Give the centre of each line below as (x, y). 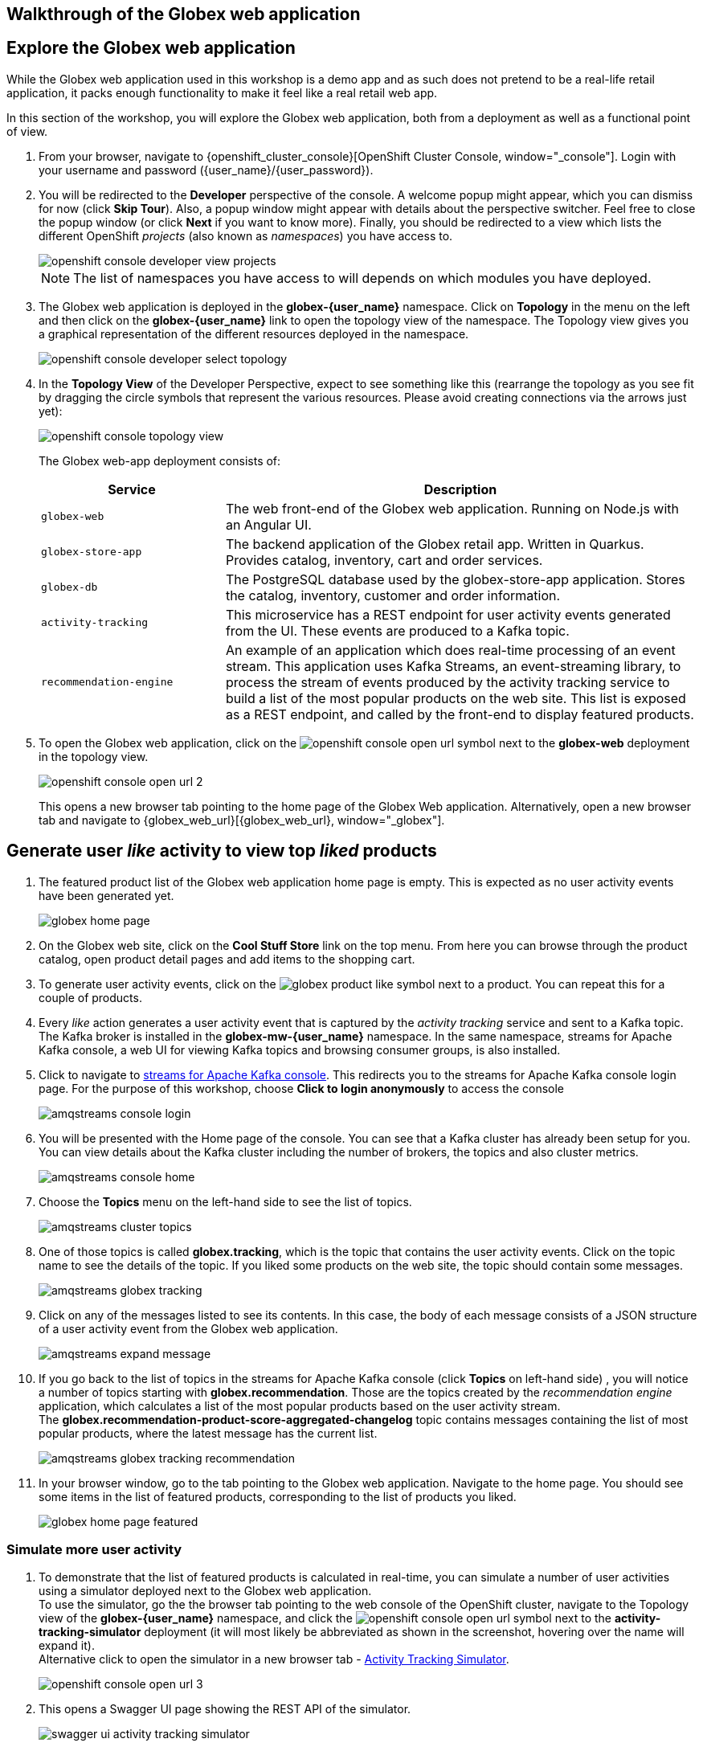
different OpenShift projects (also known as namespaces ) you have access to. (246, 235)
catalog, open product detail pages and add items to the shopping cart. (227, 959)
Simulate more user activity (94, 1550)
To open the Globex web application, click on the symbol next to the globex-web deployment (364, 743)
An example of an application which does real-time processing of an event (450, 650)
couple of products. (90, 997)
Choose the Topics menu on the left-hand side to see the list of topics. (225, 1201)
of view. (27, 131)
